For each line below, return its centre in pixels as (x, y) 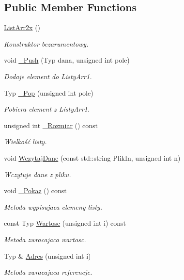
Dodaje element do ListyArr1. (48, 76)
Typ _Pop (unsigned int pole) (49, 92)
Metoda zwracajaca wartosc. (45, 239)
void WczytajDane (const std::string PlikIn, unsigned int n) (92, 157)
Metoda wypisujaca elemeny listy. (53, 206)
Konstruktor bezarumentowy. (46, 43)
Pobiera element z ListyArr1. (47, 109)
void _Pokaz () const (35, 190)
